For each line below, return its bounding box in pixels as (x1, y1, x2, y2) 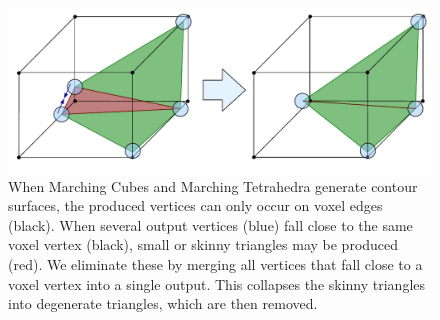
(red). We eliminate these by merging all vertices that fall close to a (8, 253, 423, 274)
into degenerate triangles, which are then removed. (8, 293, 318, 314)
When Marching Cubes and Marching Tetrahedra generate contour (8, 175, 418, 196)
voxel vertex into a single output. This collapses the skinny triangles (8, 273, 426, 294)
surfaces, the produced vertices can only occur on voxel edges (8, 195, 383, 216)
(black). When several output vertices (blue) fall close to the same (8, 214, 413, 235)
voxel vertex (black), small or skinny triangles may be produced (8, 234, 399, 255)
